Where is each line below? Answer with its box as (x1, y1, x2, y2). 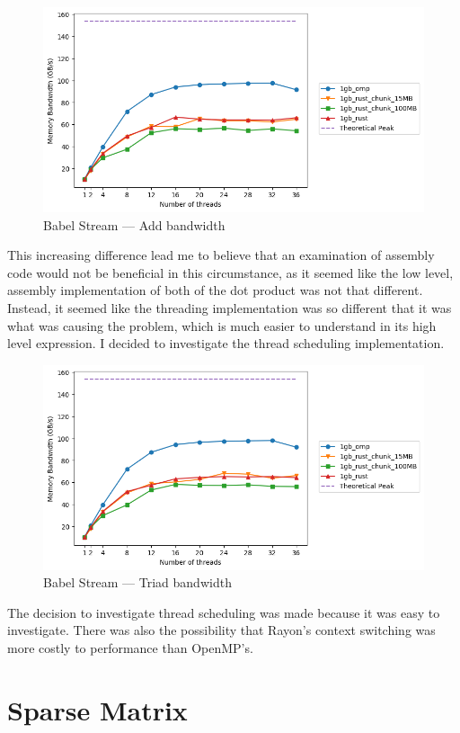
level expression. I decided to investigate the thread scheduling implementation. (7, 334, 445, 353)
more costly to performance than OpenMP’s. (7, 639, 253, 657)
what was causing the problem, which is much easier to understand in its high (7, 316, 437, 335)
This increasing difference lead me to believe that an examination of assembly (7, 246, 435, 264)
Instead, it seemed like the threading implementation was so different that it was (7, 298, 452, 317)
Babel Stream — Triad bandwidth (43, 573, 232, 592)
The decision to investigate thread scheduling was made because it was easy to (7, 603, 440, 621)
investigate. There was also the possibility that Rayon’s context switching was (7, 621, 436, 639)
